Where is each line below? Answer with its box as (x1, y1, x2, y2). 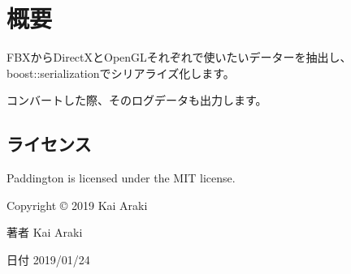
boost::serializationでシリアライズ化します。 (6, 64, 235, 81)
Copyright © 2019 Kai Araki (6, 196, 148, 213)
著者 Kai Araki (6, 224, 83, 241)
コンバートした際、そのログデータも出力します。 (6, 92, 267, 109)
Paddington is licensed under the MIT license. (6, 169, 236, 186)
